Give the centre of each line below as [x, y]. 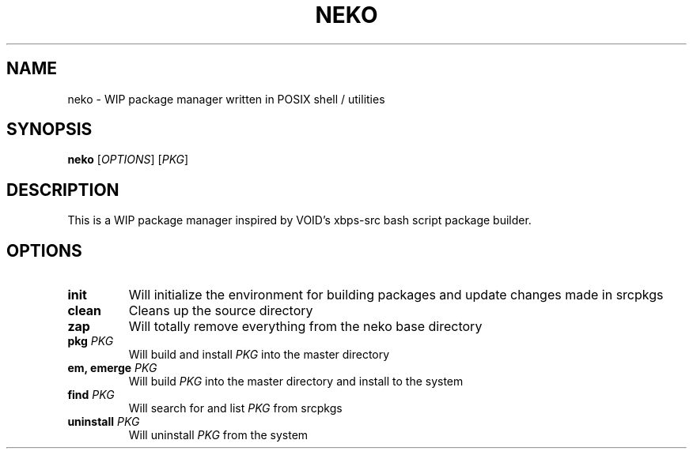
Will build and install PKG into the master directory [259, 355]
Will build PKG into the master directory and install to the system [296, 382]
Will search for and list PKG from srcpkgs [235, 408]
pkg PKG [91, 341]
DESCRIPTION [63, 190]
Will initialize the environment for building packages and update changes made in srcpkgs [396, 295]
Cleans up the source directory [221, 311]
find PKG [91, 395]
